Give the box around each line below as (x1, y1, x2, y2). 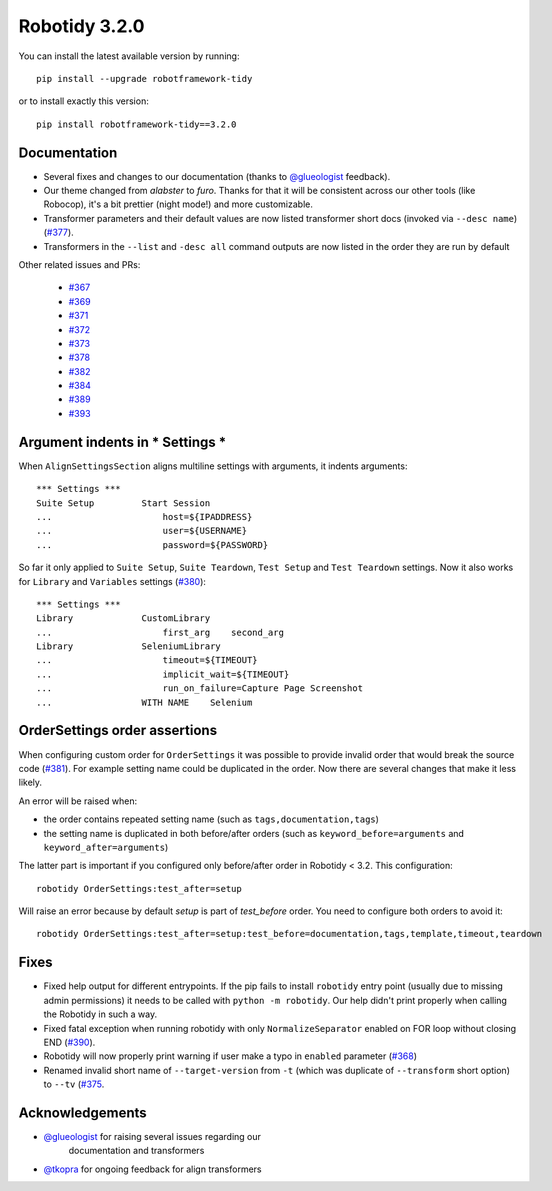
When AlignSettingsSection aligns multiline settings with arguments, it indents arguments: (18, 460, 408, 472)
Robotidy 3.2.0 (18, 15, 145, 37)
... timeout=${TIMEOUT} (36, 655, 259, 666)
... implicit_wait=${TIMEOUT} (36, 668, 290, 680)
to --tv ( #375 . (43, 1078, 105, 1090)
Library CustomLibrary (36, 613, 211, 624)
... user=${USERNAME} (36, 525, 248, 537)
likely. (18, 776, 43, 789)
